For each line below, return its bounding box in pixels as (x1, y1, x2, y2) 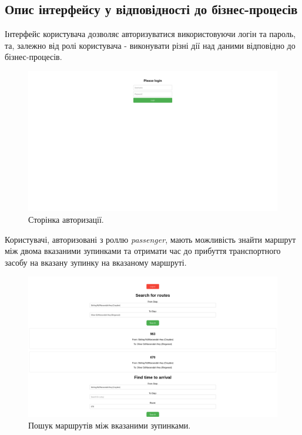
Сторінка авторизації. (28, 213, 104, 226)
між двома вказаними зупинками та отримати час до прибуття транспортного (5, 245, 281, 257)
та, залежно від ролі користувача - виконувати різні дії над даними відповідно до (5, 39, 296, 51)
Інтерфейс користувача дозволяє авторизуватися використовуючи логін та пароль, (5, 28, 296, 40)
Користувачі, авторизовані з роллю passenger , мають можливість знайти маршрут (5, 233, 296, 245)
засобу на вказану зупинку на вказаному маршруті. (5, 256, 187, 268)
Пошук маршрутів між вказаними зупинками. (28, 419, 191, 431)
